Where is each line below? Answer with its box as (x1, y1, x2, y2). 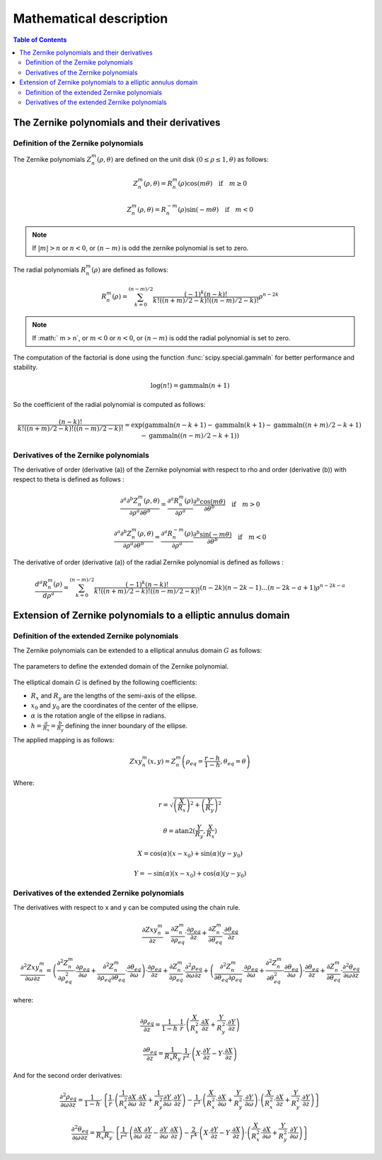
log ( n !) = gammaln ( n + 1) (150, 381, 230, 390)
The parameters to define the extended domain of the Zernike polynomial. (13, 662, 229, 671)
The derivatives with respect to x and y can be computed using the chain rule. (13, 903, 241, 911)
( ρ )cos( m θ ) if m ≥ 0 (178, 179, 248, 188)
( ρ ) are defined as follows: (91, 265, 169, 274)
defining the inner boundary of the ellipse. (64, 721, 187, 730)
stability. (13, 363, 38, 372)
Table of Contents (13, 35, 67, 44)
